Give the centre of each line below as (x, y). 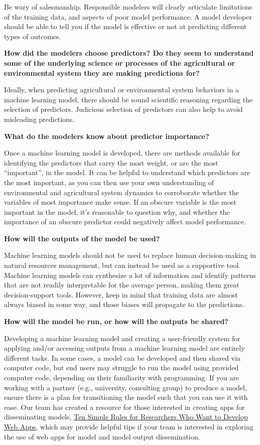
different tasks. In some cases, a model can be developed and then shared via (122, 357)
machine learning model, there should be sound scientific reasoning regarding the (128, 99)
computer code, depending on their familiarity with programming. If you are (122, 377)
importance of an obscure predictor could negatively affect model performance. (125, 221)
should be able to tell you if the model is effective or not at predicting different (125, 26)
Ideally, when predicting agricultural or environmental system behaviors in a (121, 90)
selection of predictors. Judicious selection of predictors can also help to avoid (123, 109)
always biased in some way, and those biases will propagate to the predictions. (124, 304)
